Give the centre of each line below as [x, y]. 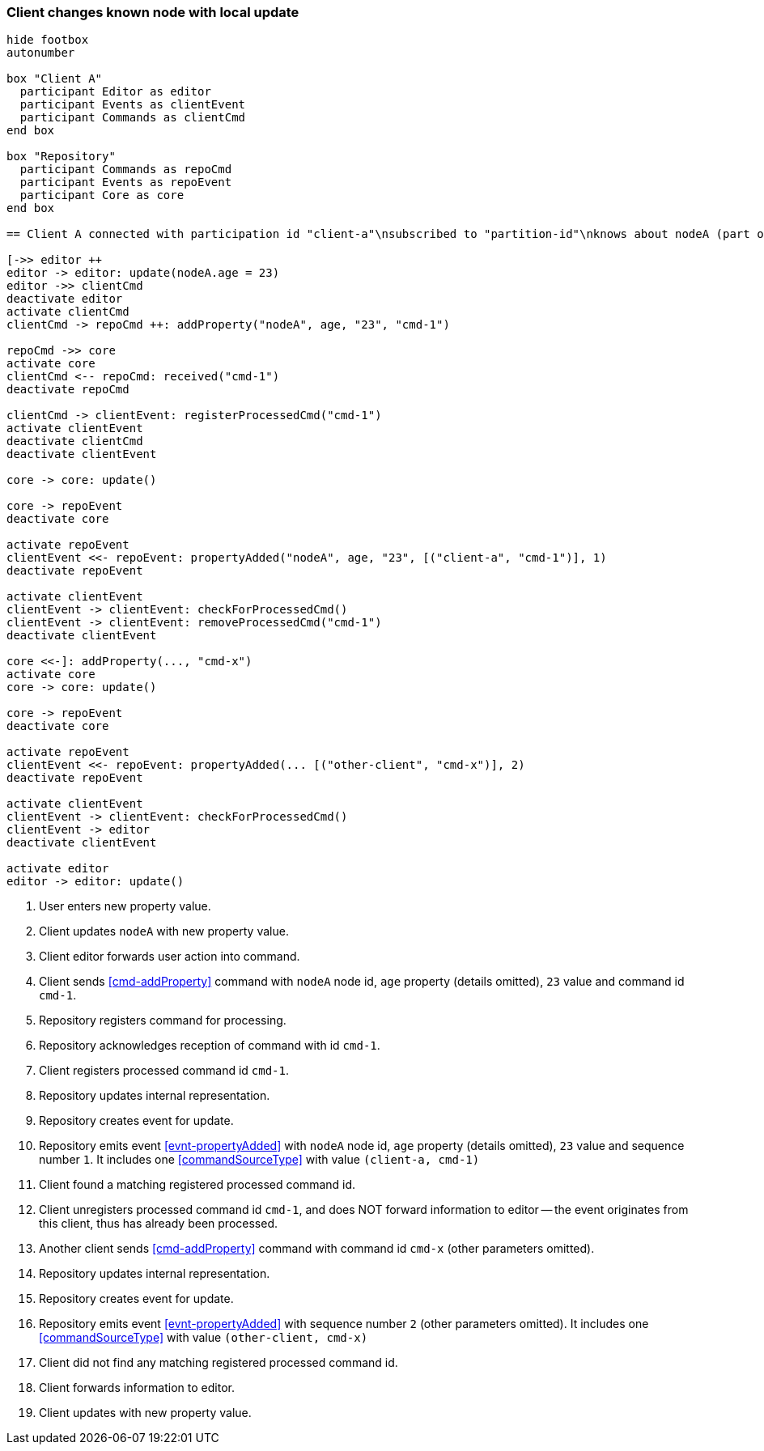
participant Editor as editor [115, 92]
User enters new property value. [125, 906]
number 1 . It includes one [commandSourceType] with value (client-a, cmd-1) [259, 1160]
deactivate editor [65, 299]
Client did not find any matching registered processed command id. [219, 1363]
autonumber [41, 53]
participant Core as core [102, 195]
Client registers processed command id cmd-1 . [164, 1071]
